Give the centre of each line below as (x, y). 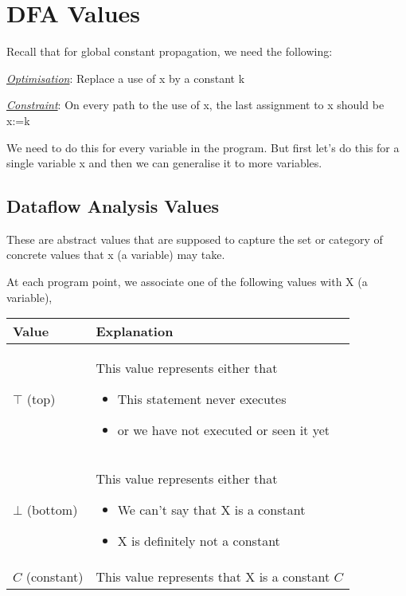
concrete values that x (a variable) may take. (116, 255)
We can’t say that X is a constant (211, 510)
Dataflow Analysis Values (113, 206)
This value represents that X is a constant (213, 577)
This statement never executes (202, 399)
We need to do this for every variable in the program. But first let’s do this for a (203, 147)
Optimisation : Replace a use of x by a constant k (126, 78)
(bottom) (52, 510)
